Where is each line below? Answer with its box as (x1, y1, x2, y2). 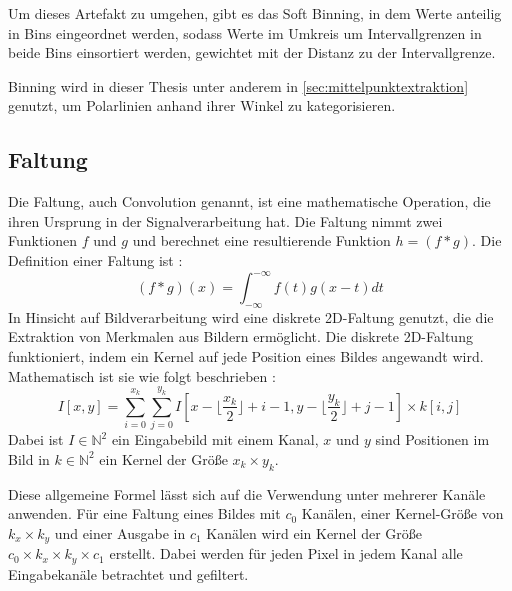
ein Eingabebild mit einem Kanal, (111, 429, 319, 450)
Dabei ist (8, 429, 64, 450)
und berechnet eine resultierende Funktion (132, 230, 391, 251)
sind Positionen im (375, 429, 490, 450)
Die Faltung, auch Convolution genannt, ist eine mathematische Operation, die (8, 191, 491, 212)
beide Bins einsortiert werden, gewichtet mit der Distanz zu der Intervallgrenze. (8, 42, 496, 63)
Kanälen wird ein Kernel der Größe (206, 522, 422, 543)
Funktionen (8, 230, 78, 251)
